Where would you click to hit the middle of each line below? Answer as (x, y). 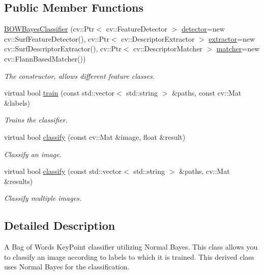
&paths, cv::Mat (204, 171)
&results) (19, 181)
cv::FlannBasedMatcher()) (45, 58)
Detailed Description (60, 225)
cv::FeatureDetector (137, 29)
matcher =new (238, 49)
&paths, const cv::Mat (207, 93)
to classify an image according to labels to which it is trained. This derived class (129, 256)
